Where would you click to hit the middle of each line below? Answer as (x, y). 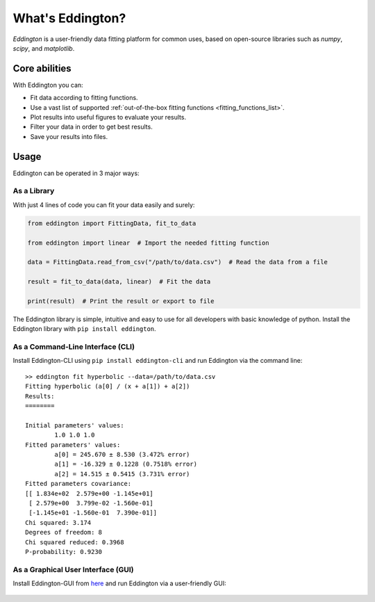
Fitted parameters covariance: (78, 484)
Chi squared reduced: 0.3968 (75, 542)
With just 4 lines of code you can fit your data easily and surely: (104, 204)
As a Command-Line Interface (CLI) (74, 347)
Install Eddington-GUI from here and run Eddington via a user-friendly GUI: (119, 583)
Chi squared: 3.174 (58, 522)
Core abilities (42, 68)
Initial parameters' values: (75, 425)
